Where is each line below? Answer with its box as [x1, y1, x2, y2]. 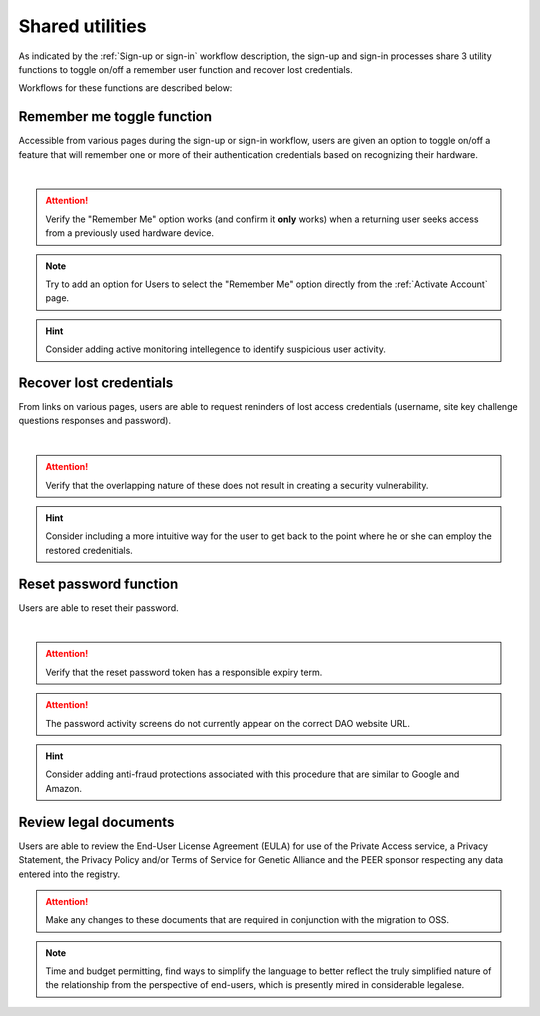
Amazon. [45, 782, 83, 794]
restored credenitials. [45, 544, 134, 556]
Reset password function [18, 575, 179, 592]
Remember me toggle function [18, 108, 213, 125]
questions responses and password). [18, 415, 172, 427]
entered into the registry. [18, 868, 121, 880]
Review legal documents [18, 813, 175, 830]
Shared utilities [18, 15, 147, 37]
